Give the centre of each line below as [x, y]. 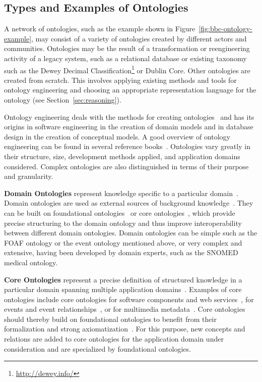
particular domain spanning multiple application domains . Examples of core [123, 289]
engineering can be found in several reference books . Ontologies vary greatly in [127, 146]
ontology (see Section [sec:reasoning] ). [63, 100]
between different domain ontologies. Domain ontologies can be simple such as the [131, 233]
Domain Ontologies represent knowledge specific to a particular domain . [121, 193]
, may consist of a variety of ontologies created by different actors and [139, 38]
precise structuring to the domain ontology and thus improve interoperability [123, 223]
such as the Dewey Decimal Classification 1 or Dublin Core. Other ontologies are [127, 69]
